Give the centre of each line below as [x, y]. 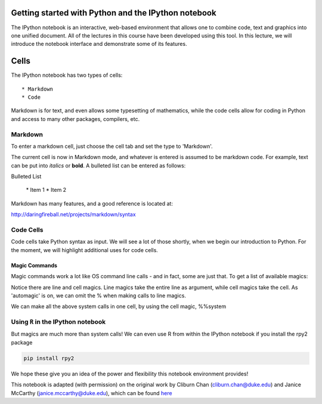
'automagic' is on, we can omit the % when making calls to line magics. [98, 296]
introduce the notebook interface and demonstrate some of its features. [99, 44]
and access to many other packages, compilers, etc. [75, 119]
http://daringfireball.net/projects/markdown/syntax [74, 215]
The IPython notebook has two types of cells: [67, 75]
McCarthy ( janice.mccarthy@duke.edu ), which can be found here [92, 393]
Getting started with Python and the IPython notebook [114, 13]
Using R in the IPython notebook [58, 322]
